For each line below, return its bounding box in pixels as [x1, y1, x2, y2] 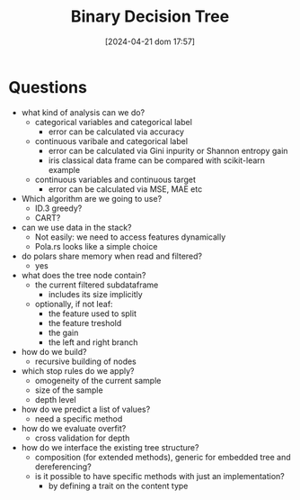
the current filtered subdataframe [34, 279, 159, 290]
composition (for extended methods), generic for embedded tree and [34, 451, 291, 462]
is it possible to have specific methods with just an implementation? [34, 470, 285, 481]
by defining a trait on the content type [48, 480, 189, 491]
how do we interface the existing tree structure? [21, 441, 199, 452]
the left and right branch [48, 336, 138, 348]
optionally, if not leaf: [34, 298, 113, 309]
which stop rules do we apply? [21, 365, 136, 376]
